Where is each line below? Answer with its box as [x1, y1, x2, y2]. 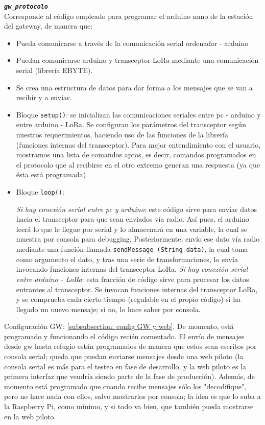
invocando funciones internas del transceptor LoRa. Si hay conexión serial [16, 264, 248, 274]
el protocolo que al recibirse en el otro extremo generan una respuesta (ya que [16, 159, 260, 170]
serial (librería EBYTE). [16, 65, 93, 76]
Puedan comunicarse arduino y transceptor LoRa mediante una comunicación [16, 55, 259, 65]
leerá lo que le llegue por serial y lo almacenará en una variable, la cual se [16, 223, 247, 234]
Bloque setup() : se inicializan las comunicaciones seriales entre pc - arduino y [16, 109, 261, 120]
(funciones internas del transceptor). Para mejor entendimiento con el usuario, [16, 139, 261, 150]
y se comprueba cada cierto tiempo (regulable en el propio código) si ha [16, 294, 241, 304]
